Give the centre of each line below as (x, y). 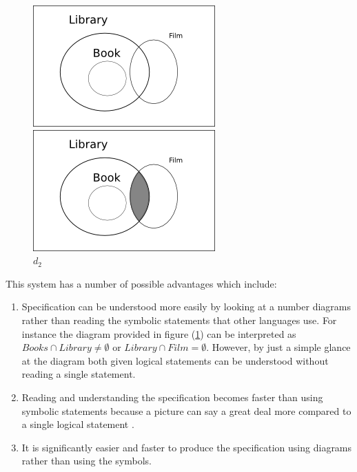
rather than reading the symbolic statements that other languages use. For (179, 320)
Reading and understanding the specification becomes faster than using (172, 397)
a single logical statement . (78, 424)
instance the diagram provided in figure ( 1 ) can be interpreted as (159, 333)
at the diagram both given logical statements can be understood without (175, 360)
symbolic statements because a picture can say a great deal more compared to (186, 410)
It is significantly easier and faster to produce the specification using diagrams (187, 447)
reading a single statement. (79, 374)
